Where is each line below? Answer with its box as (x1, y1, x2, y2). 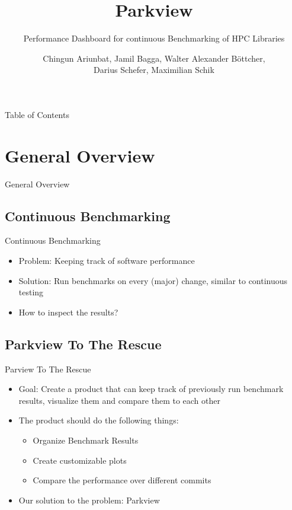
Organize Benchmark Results (33, 434, 139, 446)
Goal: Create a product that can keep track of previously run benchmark (18, 383, 284, 395)
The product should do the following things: (18, 414, 179, 426)
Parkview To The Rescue (5, 334, 162, 353)
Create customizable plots (33, 454, 127, 466)
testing (18, 286, 44, 298)
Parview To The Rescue (5, 362, 91, 375)
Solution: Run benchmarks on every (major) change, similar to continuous (18, 274, 288, 286)
